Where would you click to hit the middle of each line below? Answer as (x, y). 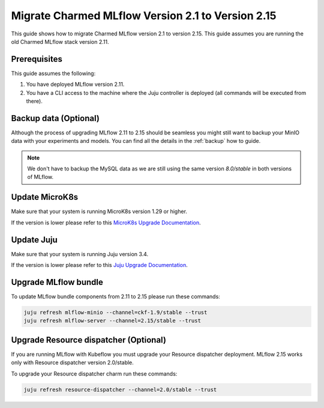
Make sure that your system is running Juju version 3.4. (80, 254)
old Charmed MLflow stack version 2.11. (60, 41)
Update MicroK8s (45, 197)
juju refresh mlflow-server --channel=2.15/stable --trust (112, 321)
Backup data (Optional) (55, 118)
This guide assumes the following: (53, 73)
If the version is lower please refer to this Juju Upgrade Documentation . (100, 265)
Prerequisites (37, 59)
